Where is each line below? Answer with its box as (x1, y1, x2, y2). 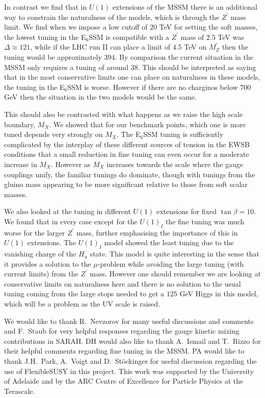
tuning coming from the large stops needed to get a (4, 288, 165, 299)
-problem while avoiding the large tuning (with (97, 258, 244, 269)
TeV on (184, 41, 207, 52)
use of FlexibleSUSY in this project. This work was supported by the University (4, 365, 254, 376)
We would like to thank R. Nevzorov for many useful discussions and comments (4, 315, 254, 326)
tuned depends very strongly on (4, 129, 103, 139)
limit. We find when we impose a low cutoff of (4, 21, 148, 32)
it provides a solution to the (4, 258, 91, 269)
